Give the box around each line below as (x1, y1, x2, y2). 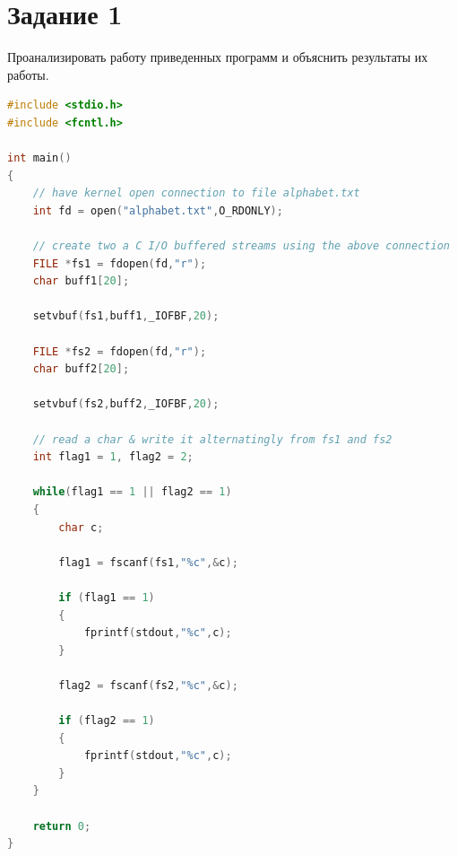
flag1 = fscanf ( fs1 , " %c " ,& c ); (58, 555, 238, 569)
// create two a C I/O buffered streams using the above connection (32, 240, 450, 253)
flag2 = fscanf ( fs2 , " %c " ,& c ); (58, 678, 238, 692)
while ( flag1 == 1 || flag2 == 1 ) (32, 485, 232, 499)
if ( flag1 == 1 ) (58, 590, 155, 604)
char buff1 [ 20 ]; (32, 275, 130, 288)
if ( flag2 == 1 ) (58, 714, 155, 728)
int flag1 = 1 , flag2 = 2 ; (32, 450, 194, 464)
